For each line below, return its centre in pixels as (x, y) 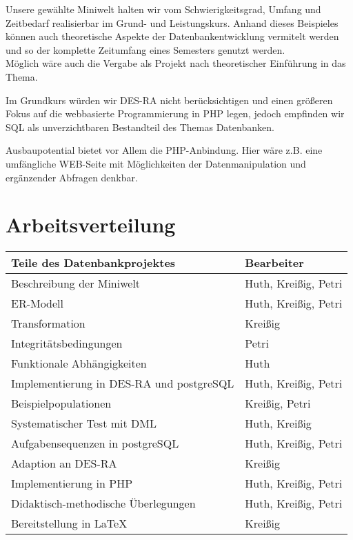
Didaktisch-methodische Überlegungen (103, 503)
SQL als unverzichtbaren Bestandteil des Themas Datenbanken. (140, 127)
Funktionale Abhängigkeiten (79, 363)
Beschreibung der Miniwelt (76, 283)
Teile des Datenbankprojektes (93, 263)
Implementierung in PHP (72, 483)
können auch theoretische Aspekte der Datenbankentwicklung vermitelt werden (172, 36)
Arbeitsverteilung (91, 224)
